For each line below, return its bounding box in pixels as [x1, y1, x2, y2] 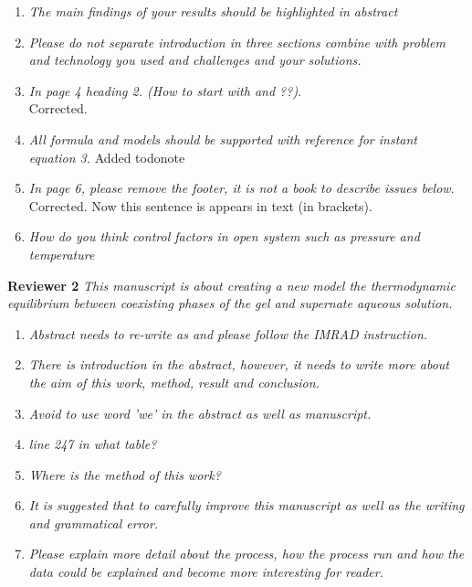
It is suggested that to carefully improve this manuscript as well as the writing [28, 496, 465, 515]
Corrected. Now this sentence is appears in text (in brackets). [28, 196, 372, 215]
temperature [28, 244, 95, 263]
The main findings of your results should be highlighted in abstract [28, 2, 398, 20]
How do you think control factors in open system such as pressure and [28, 227, 420, 246]
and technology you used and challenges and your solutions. [28, 50, 362, 69]
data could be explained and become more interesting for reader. [28, 562, 383, 582]
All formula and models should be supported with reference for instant [28, 129, 417, 148]
